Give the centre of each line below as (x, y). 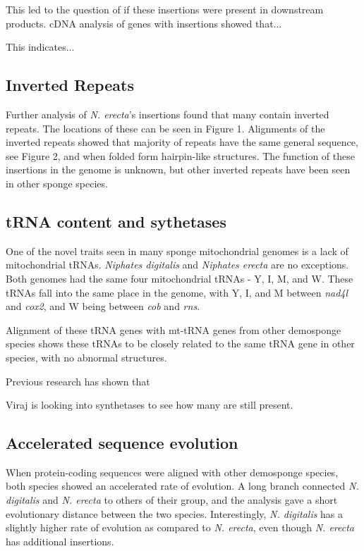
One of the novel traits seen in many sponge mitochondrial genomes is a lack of (177, 250)
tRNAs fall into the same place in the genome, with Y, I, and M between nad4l (177, 292)
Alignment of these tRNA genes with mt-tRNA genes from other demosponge (174, 329)
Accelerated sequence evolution (122, 443)
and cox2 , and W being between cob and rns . (103, 306)
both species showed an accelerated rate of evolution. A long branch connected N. (182, 486)
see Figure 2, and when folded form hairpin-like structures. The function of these (180, 155)
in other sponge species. (57, 183)
